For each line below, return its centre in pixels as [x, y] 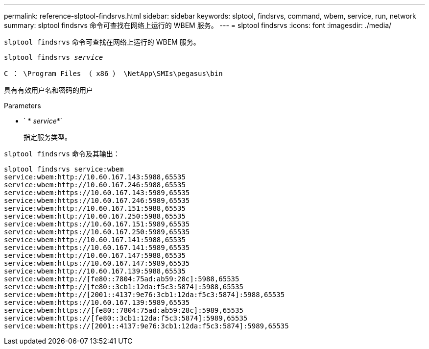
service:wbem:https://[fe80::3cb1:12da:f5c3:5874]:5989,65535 [126, 318]
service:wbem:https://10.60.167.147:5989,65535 [97, 263]
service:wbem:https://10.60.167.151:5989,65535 [97, 224]
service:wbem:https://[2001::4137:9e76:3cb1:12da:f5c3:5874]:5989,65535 [146, 326]
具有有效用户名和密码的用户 [48, 90]
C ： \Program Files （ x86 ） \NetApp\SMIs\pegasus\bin [113, 74]
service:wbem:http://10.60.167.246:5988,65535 [95, 185]
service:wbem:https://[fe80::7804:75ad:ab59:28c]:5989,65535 [124, 310]
